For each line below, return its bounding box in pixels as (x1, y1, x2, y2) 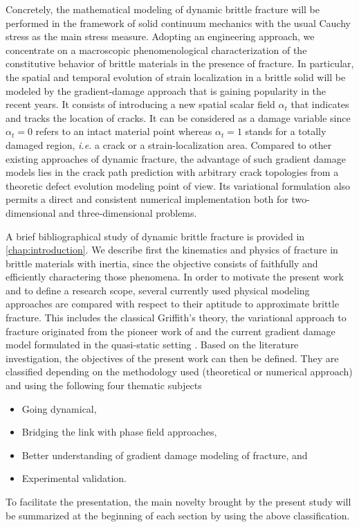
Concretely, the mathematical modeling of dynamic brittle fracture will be (6, 2, 320, 16)
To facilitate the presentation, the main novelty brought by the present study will (6, 494, 351, 508)
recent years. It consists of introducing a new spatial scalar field (6, 97, 275, 111)
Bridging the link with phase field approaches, (21, 425, 217, 439)
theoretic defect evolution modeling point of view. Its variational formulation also (6, 178, 351, 193)
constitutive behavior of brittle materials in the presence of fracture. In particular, (6, 56, 354, 71)
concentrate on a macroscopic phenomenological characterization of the (6, 42, 307, 57)
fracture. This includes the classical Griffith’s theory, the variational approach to (6, 310, 347, 325)
